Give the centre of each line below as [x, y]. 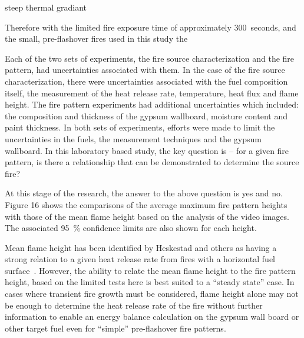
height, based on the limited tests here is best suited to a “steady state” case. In [150, 282]
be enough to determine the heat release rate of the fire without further [134, 305]
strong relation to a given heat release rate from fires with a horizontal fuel [140, 259]
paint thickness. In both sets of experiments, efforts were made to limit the [140, 127]
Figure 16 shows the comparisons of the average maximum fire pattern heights [146, 204]
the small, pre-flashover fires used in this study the [96, 39]
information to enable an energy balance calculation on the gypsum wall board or [152, 317]
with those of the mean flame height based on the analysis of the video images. [147, 216]
